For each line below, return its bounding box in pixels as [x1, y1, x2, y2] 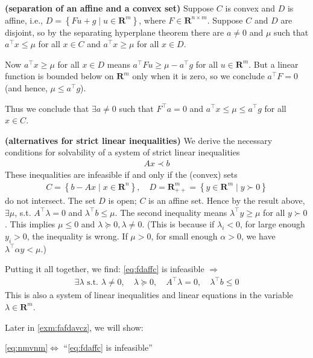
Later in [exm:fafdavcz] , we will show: [5, 321, 144, 333]
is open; [108, 194, 137, 207]
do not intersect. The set [5, 194, 96, 207]
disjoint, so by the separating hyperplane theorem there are [5, 25, 224, 38]
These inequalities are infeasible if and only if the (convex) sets [5, 168, 238, 180]
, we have [241, 229, 276, 242]
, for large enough [240, 218, 305, 230]
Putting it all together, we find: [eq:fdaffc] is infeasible [5, 262, 204, 275]
